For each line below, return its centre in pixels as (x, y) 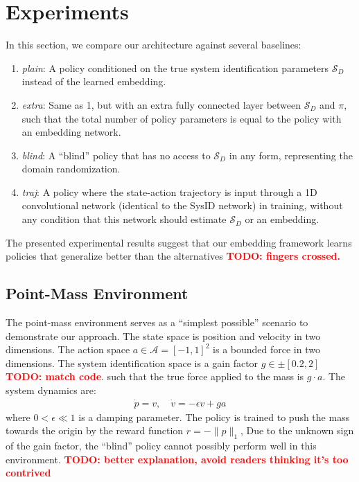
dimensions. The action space (68, 349)
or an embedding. (282, 219)
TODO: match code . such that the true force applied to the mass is (155, 376)
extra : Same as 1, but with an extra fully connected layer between (161, 104)
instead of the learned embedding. (94, 81)
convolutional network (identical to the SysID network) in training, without (182, 205)
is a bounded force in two (266, 349)
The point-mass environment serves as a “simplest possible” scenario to (157, 322)
